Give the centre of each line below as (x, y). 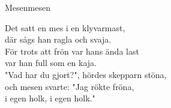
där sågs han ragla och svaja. (58, 39)
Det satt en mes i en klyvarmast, (65, 27)
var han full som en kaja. (51, 63)
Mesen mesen (28, 7)
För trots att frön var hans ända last (72, 51)
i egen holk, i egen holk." (50, 98)
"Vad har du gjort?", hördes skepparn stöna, (86, 74)
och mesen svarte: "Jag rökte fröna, (70, 86)
